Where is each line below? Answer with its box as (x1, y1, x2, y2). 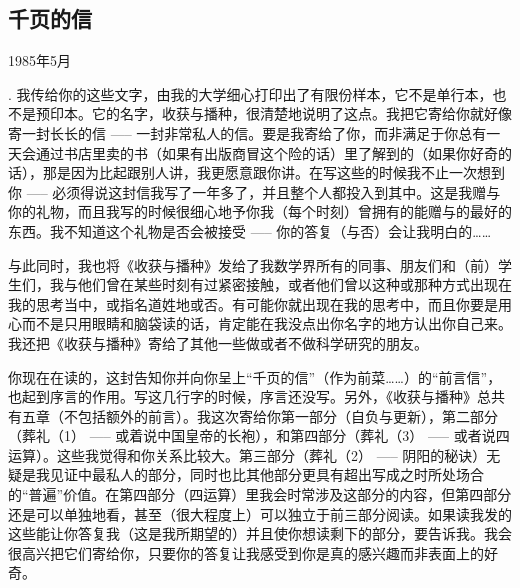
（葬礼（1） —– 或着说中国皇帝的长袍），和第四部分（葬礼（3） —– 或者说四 (8, 425, 510, 446)
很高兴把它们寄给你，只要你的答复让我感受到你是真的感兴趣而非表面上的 (8, 542, 484, 563)
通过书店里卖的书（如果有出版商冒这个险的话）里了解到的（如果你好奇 (35, 142, 498, 163)
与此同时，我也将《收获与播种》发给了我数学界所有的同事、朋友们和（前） (8, 254, 498, 275)
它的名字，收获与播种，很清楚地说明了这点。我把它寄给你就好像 (91, 103, 512, 124)
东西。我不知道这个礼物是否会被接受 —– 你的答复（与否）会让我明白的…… (8, 220, 492, 241)
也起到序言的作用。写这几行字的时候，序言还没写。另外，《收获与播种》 (8, 386, 477, 407)
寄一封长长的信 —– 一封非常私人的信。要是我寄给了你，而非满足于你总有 (8, 122, 487, 143)
